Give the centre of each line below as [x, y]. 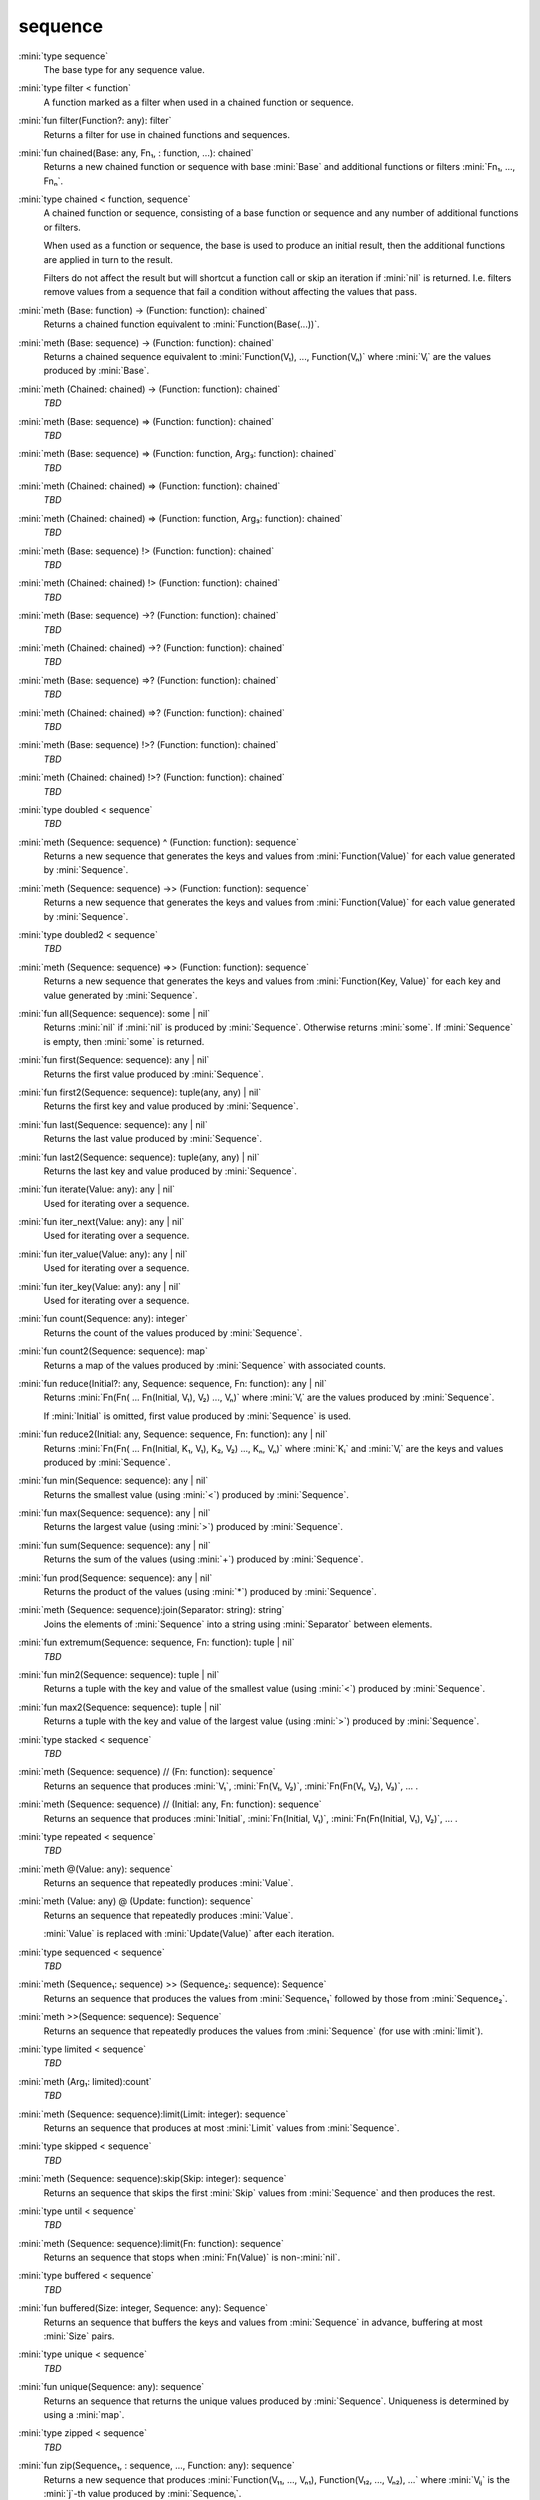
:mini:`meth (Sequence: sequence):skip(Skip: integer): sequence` [152, 2179]
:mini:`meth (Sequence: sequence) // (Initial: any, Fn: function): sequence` [170, 1804]
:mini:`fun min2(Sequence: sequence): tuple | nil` [119, 1674]
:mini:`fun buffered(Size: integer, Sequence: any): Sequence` [143, 2308]
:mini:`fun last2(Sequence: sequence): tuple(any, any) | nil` [139, 1157]
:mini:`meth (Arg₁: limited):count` [85, 2081]
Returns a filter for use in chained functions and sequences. [166, 134]
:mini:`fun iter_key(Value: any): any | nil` [100, 1286]
